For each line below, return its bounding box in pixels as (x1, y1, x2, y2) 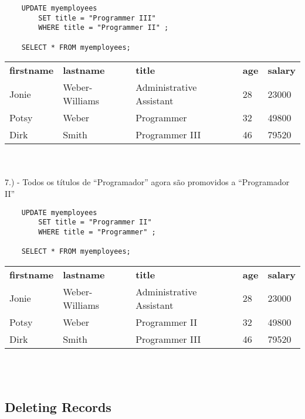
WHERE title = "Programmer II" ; (38, 23, 169, 32)
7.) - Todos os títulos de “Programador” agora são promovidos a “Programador (5, 176, 290, 188)
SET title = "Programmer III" (38, 13, 156, 22)
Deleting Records (5, 397, 111, 415)
